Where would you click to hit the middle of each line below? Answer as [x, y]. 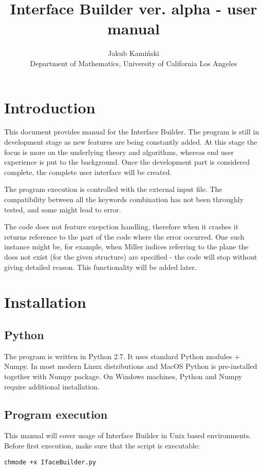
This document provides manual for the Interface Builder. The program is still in [132, 132]
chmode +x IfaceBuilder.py [50, 462]
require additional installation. [52, 386]
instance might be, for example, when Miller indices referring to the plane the [126, 247]
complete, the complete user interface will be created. [88, 172]
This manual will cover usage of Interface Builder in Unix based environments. [128, 435]
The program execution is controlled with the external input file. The [113, 189]
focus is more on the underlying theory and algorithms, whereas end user [119, 152]
